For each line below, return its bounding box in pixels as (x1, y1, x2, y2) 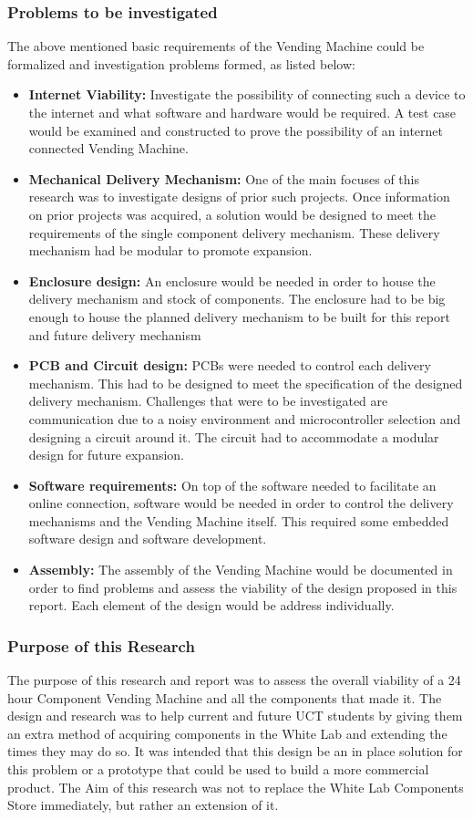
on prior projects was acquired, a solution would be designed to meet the (28, 204, 436, 223)
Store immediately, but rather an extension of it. (7, 795, 279, 815)
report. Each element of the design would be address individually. (28, 596, 395, 615)
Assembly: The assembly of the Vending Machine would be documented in (28, 560, 453, 579)
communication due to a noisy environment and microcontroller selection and (28, 409, 461, 428)
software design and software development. (28, 529, 267, 548)
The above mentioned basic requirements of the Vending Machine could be (7, 36, 425, 56)
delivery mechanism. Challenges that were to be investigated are (28, 391, 388, 410)
